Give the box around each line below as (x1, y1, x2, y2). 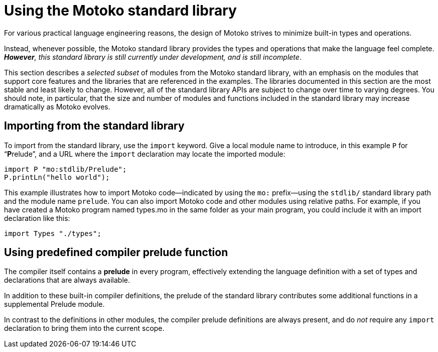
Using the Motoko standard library (4, 2, 237, 19)
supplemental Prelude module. (4, 300, 105, 309)
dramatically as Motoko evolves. (4, 102, 110, 111)
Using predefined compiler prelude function (4, 246, 228, 259)
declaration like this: (4, 213, 70, 222)
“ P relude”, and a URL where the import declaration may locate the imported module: (4, 149, 285, 158)
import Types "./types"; (4, 229, 101, 238)
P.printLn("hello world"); (4, 173, 110, 181)
